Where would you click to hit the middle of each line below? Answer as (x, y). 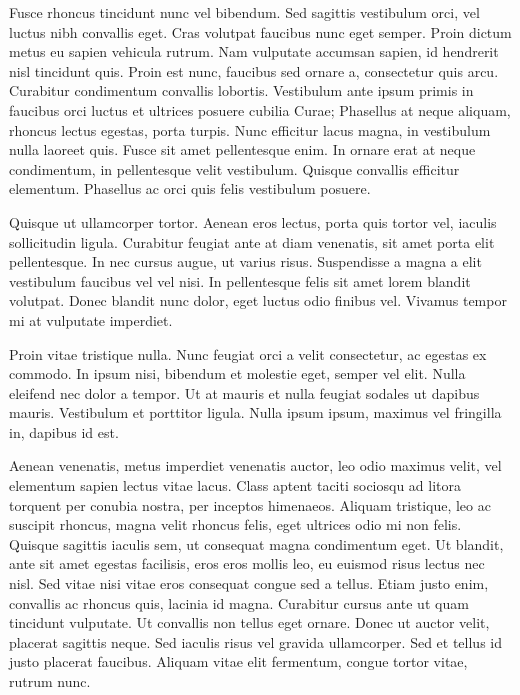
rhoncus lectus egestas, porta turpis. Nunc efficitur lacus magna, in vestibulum (250, 129)
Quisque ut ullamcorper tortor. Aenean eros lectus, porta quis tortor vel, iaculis (253, 221)
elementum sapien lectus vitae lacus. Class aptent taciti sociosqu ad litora (235, 485)
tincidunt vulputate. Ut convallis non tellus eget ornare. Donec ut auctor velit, (249, 622)
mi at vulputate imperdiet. (91, 319)
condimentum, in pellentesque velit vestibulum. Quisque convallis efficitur (234, 168)
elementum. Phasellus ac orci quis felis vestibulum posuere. (190, 188)
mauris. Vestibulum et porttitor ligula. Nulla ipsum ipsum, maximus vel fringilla (255, 412)
